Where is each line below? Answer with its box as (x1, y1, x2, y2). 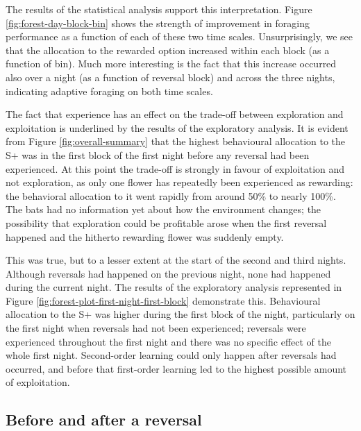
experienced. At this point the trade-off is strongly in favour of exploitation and (6, 161, 345, 176)
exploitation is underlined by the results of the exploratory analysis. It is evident (6, 120, 349, 135)
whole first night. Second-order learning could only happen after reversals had (6, 348, 337, 362)
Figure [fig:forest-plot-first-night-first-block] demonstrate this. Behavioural (6, 293, 321, 307)
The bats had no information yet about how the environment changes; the (6, 202, 321, 217)
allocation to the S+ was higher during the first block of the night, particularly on (6, 307, 355, 321)
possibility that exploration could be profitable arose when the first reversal (6, 215, 327, 230)
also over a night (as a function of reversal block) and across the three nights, (6, 69, 335, 84)
